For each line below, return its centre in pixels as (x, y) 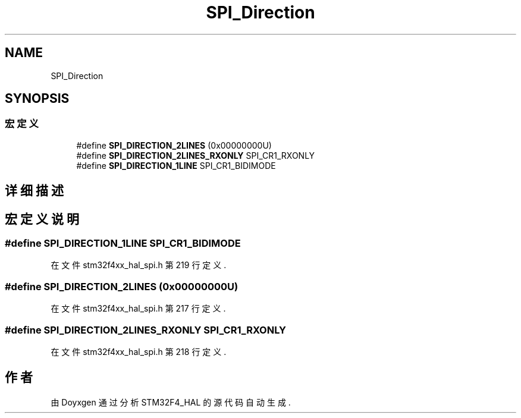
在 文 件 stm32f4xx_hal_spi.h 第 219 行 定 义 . (139, 265)
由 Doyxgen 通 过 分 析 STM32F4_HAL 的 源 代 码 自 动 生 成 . (171, 402)
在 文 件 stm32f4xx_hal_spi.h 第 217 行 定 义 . (138, 309)
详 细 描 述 (34, 191)
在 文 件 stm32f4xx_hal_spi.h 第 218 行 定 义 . (139, 351)
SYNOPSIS (37, 99)
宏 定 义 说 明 (42, 219)
